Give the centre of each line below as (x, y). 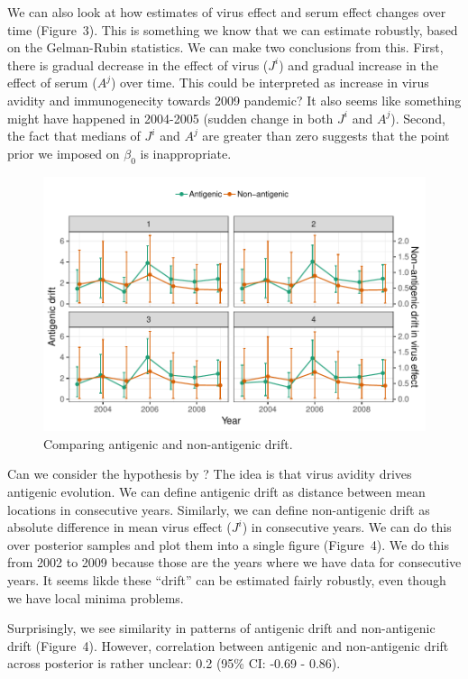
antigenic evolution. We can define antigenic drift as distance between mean (216, 491)
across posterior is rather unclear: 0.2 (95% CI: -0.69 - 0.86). (174, 663)
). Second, (418, 118)
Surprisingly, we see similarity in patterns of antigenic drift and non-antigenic (221, 628)
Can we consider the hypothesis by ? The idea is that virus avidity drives (210, 474)
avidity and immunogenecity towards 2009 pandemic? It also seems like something (234, 100)
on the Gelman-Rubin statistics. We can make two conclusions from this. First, (225, 47)
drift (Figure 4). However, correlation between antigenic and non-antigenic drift (228, 645)
